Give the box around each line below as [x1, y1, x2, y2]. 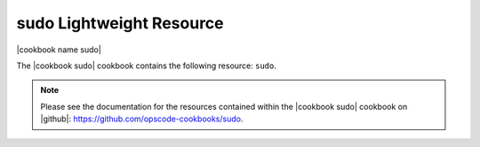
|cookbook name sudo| [16, 44, 101, 55]
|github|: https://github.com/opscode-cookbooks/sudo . [40, 113, 244, 124]
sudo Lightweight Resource [16, 13, 224, 33]
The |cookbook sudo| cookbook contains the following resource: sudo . [16, 60, 277, 71]
